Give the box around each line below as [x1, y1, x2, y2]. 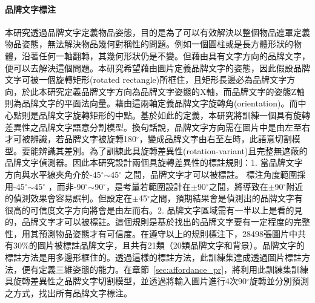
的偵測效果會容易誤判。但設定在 [5, 192, 132, 204]
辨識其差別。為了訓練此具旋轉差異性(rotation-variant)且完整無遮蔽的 [38, 144, 308, 157]
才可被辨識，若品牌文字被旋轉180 [5, 132, 136, 145]
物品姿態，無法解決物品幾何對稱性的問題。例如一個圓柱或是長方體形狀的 [5, 37, 293, 50]
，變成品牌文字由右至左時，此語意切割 [139, 132, 292, 145]
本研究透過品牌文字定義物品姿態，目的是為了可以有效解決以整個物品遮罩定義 [5, 25, 310, 38]
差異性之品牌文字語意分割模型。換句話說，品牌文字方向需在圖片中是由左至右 [5, 120, 310, 133]
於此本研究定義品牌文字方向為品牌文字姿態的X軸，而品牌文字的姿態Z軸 [21, 85, 305, 97]
